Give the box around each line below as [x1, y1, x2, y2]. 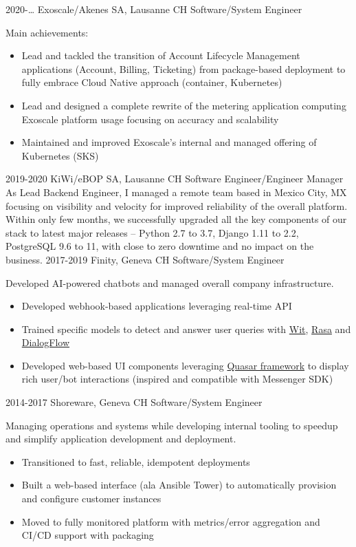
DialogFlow [21, 335, 70, 350]
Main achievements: [5, 25, 89, 39]
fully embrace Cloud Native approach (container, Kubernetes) [21, 75, 282, 89]
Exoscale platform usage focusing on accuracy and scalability [21, 111, 279, 126]
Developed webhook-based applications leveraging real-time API [21, 299, 292, 313]
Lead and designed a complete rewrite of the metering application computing [21, 98, 346, 112]
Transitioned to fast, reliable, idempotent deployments [21, 454, 250, 469]
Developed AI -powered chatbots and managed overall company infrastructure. [5, 275, 334, 290]
